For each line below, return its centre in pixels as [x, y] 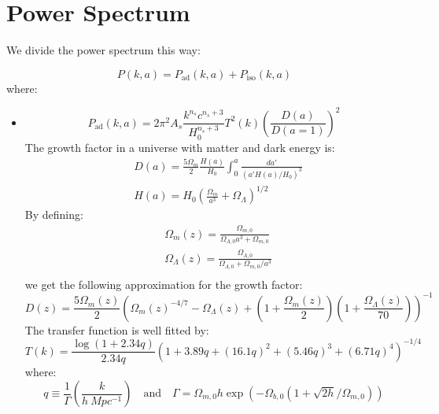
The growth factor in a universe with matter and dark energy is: [180, 147]
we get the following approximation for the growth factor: [164, 284]
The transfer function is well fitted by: [117, 329]
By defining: [54, 214]
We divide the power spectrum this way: [103, 50]
